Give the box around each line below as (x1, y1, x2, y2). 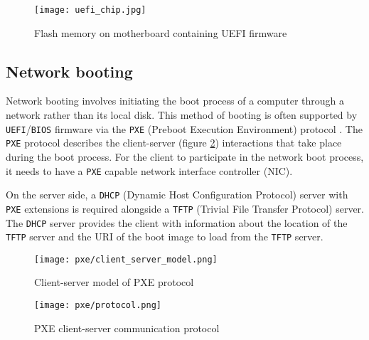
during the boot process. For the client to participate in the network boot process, (6, 149, 364, 164)
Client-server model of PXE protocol (34, 275, 194, 289)
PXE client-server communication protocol (34, 320, 220, 335)
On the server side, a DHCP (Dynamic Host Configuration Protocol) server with (6, 187, 348, 202)
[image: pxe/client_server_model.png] (34, 254, 218, 265)
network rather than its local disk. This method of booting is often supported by (6, 107, 358, 122)
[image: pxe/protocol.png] (34, 300, 161, 311)
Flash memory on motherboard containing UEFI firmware (34, 25, 287, 40)
